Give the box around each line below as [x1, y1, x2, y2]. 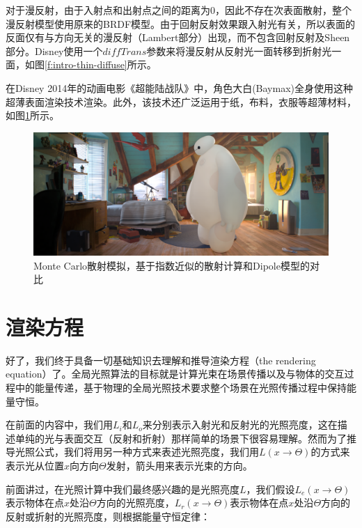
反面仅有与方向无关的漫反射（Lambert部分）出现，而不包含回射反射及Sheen [6, 30, 350, 45]
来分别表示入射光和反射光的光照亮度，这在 [142, 417, 338, 432]
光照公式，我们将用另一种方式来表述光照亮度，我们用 [15, 444, 259, 459]
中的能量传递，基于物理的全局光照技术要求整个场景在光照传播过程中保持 [15, 380, 347, 395]
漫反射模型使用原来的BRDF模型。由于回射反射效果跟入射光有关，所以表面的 [6, 16, 356, 31]
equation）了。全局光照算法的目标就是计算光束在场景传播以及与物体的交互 [6, 366, 345, 381]
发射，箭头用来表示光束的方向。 [106, 458, 253, 473]
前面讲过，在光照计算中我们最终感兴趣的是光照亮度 [6, 481, 239, 496]
